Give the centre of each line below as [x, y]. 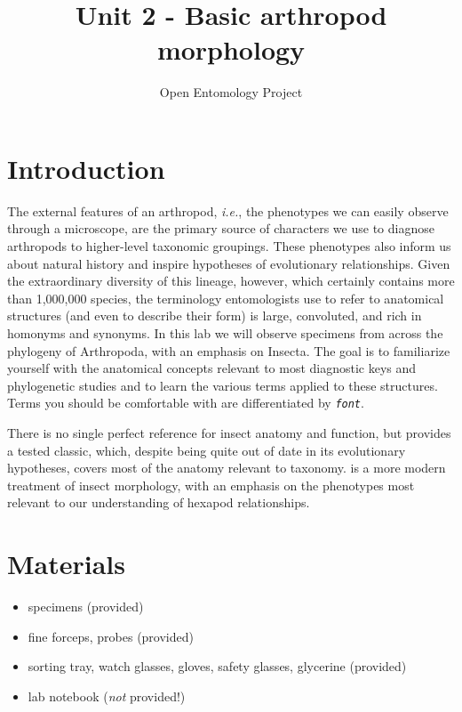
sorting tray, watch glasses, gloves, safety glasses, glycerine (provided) [217, 666]
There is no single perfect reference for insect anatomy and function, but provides [229, 433]
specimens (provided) [86, 607]
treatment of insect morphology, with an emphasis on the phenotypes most [211, 485]
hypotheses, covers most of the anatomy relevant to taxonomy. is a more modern [227, 468]
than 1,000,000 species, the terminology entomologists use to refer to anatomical [226, 298]
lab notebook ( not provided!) [107, 696]
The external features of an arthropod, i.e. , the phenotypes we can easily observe [228, 210]
